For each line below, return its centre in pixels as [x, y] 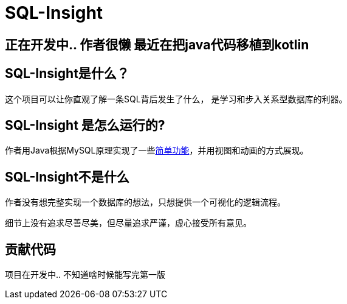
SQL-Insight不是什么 [67, 177]
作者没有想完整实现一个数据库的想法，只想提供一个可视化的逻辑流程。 [145, 202]
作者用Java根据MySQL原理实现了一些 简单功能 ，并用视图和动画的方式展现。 [157, 150]
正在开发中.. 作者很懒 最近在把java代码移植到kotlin [157, 44]
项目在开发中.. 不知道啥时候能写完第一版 [85, 275]
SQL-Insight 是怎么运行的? [85, 125]
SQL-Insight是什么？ [67, 74]
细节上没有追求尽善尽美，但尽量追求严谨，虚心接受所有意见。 [128, 223]
